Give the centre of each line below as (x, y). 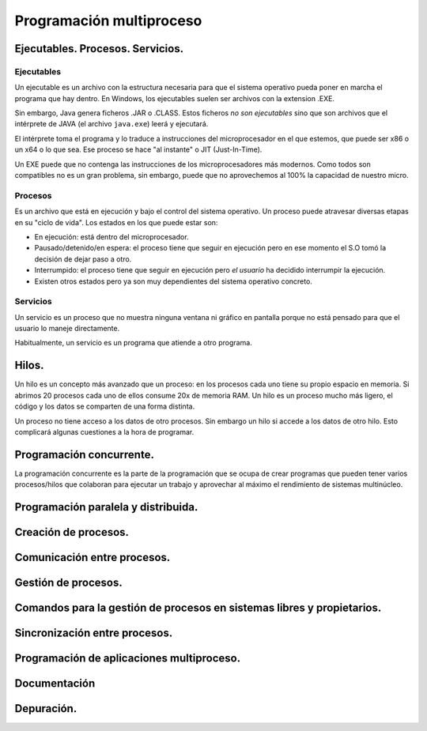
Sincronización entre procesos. (94, 633)
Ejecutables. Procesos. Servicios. (99, 49)
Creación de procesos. (72, 532)
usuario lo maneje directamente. (67, 329)
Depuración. (46, 708)
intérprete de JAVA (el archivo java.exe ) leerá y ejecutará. (111, 124)
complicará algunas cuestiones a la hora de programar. (104, 431)
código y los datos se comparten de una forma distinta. (105, 406)
